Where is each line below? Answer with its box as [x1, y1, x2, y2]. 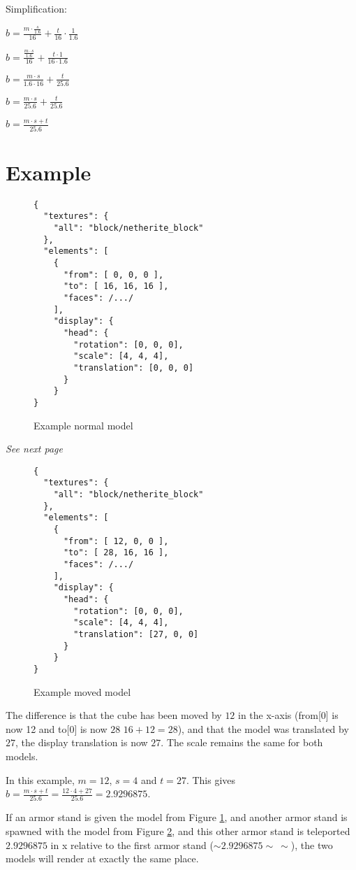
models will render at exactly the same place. [6, 851, 199, 866]
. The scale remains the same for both [161, 735, 323, 750]
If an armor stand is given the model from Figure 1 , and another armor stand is [6, 810, 348, 825]
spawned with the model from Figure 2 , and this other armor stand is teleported [6, 824, 350, 839]
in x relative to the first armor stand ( [50, 837, 214, 852]
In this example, [6, 772, 75, 787]
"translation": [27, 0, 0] [73, 629, 199, 639]
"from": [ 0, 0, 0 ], [63, 269, 164, 280]
